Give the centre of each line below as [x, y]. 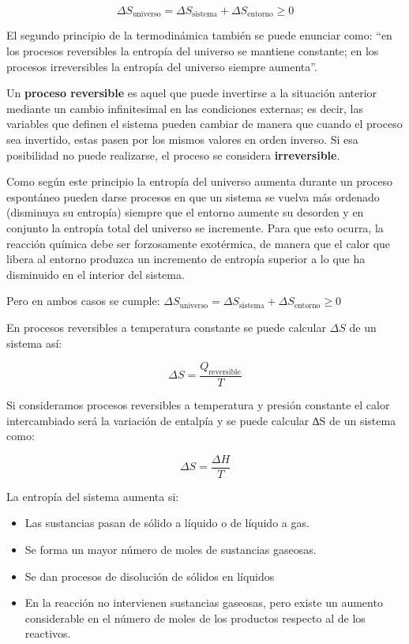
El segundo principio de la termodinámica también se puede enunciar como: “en [199, 35]
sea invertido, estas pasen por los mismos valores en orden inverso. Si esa [182, 139]
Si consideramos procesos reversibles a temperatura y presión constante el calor [198, 404]
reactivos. [48, 633]
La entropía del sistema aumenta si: [93, 496]
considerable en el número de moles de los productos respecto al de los [195, 618]
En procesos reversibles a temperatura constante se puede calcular [166, 327]
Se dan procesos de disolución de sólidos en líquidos [150, 576]
